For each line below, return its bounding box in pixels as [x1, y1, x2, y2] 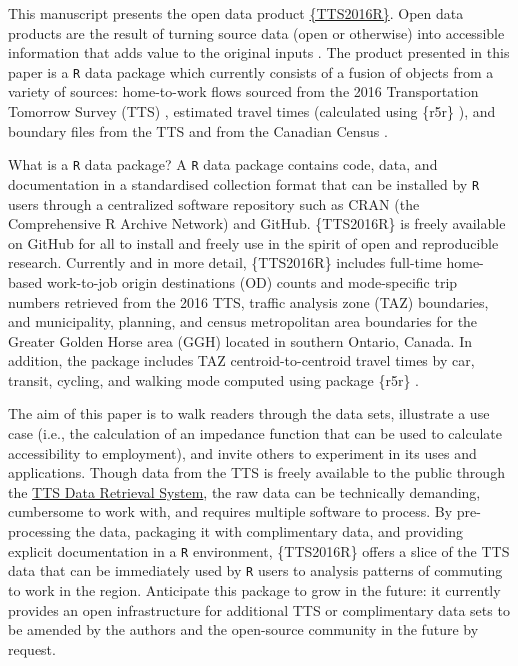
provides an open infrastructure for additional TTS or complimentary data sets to [8, 599, 510, 620]
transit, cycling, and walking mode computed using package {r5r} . [8, 369, 419, 390]
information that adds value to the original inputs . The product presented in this [8, 42, 510, 63]
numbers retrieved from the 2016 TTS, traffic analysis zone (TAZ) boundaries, [8, 291, 489, 312]
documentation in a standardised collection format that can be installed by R [8, 173, 480, 194]
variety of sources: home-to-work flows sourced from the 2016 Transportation [8, 81, 479, 102]
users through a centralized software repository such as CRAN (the [8, 193, 420, 214]
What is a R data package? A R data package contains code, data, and [8, 154, 438, 175]
